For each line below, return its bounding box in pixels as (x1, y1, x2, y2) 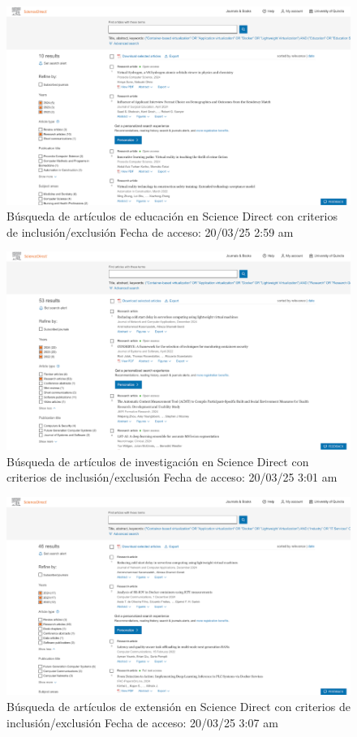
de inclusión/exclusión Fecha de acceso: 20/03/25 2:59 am (6, 223, 294, 240)
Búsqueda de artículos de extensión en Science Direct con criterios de (6, 697, 351, 714)
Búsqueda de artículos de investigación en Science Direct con (6, 452, 309, 469)
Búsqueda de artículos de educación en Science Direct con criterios (6, 208, 338, 225)
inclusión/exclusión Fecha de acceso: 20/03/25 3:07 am (6, 713, 278, 731)
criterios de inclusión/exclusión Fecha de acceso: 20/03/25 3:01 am (6, 469, 338, 486)
